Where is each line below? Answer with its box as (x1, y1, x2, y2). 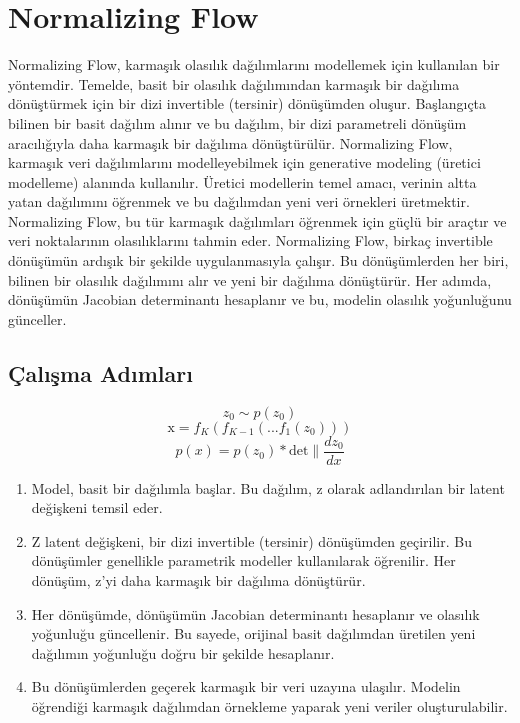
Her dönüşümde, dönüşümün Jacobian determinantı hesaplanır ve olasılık (31, 603, 480, 624)
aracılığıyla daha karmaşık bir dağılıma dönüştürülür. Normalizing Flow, (8, 132, 453, 153)
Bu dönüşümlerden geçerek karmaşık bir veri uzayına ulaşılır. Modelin (31, 676, 461, 697)
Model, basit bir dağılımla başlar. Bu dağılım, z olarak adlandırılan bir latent (31, 477, 505, 498)
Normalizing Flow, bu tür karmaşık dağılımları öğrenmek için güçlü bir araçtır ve (8, 210, 507, 231)
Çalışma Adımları (8, 357, 193, 388)
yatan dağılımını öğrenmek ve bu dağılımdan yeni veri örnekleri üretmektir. (8, 191, 470, 212)
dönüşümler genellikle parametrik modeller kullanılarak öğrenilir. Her (31, 550, 456, 571)
